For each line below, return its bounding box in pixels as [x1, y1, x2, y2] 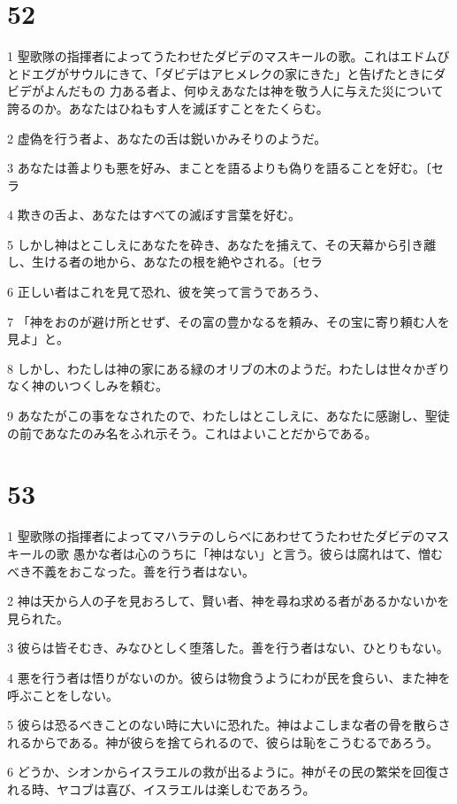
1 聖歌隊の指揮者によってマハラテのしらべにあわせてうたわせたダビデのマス [7, 527, 450, 545]
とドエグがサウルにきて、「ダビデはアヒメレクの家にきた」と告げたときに [7, 64, 434, 82]
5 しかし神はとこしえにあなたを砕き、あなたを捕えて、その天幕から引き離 [7, 235, 437, 253]
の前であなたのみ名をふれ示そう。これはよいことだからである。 [7, 423, 377, 442]
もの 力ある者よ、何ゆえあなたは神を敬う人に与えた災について [80, 81, 444, 100]
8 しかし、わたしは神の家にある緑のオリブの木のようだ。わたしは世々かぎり [7, 359, 451, 377]
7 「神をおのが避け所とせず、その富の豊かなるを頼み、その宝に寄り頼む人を [7, 312, 450, 330]
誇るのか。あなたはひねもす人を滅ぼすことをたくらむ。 [7, 98, 329, 117]
